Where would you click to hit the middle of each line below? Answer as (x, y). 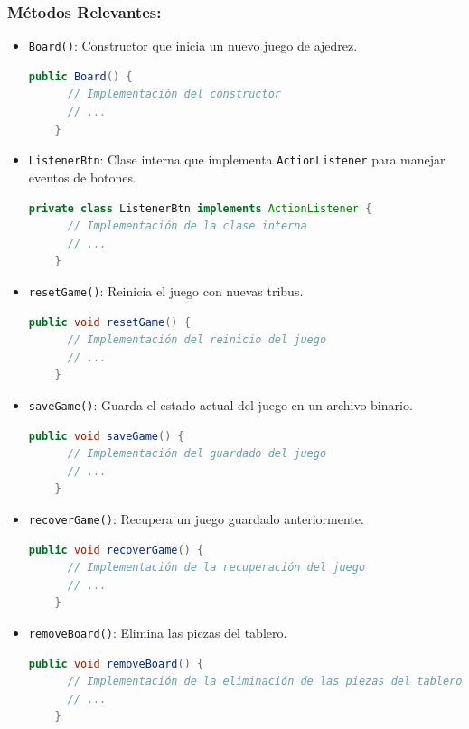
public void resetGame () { (109, 322)
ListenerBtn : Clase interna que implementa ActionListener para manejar (237, 159)
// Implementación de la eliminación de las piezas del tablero (265, 682)
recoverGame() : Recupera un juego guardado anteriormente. (196, 518)
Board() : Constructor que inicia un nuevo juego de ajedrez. (193, 46)
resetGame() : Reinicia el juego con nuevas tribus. (166, 290)
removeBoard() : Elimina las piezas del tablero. (158, 632)
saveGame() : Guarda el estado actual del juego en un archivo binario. (220, 404)
